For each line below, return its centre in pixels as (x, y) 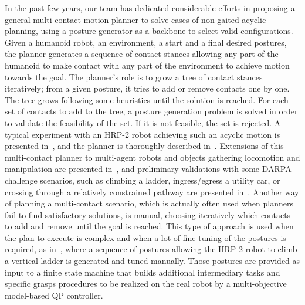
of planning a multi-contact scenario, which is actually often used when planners (149, 203)
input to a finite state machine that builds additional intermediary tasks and (143, 272)
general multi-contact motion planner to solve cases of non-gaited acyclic (135, 19)
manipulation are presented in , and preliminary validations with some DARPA (148, 169)
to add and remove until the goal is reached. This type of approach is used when (149, 226)
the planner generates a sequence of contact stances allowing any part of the (142, 54)
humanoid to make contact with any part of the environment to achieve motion (147, 65)
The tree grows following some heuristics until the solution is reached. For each (147, 99)
